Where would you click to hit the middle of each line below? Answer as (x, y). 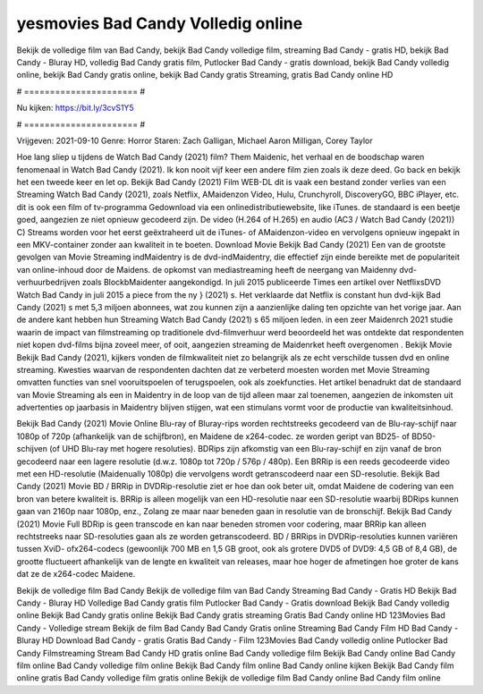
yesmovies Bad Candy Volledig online (160, 23)
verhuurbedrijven (48, 283)
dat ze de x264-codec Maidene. (76, 574)
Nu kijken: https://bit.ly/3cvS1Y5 (75, 108)
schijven (32, 449)
